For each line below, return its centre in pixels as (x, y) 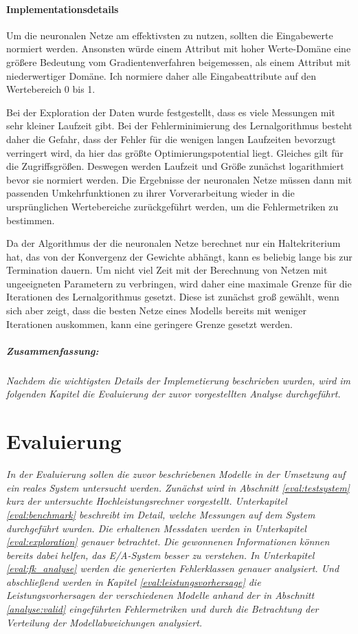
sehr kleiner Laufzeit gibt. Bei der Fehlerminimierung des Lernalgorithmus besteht (179, 125)
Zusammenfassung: (53, 350)
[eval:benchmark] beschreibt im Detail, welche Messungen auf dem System (161, 514)
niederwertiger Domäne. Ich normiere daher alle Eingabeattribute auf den (161, 75)
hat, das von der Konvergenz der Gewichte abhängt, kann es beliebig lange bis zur (179, 256)
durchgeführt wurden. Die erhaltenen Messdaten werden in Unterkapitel (156, 528)
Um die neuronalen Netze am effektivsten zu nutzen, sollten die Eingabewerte (170, 35)
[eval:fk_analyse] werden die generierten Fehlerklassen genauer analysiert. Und (173, 568)
